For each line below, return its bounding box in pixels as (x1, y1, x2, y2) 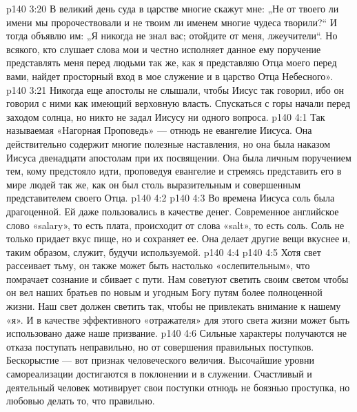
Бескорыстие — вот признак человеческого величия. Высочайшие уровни (6, 353, 314, 367)
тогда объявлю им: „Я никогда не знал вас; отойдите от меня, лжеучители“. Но (6, 28, 338, 43)
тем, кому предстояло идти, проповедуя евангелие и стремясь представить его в (6, 164, 342, 178)
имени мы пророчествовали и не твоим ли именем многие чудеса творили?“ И (6, 14, 337, 29)
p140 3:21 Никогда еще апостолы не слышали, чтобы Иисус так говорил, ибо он (6, 82, 344, 97)
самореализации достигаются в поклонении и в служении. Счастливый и (6, 366, 312, 381)
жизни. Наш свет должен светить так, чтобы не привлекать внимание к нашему (6, 299, 341, 313)
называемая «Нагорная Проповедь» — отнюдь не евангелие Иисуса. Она (6, 123, 312, 137)
